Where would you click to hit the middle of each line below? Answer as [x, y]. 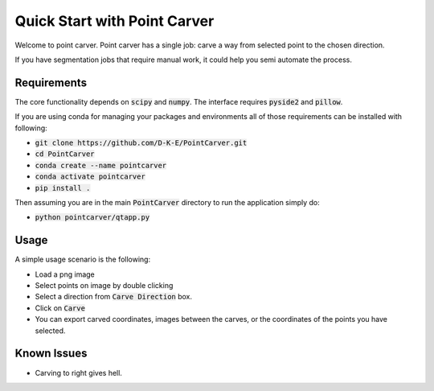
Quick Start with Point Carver [115, 21]
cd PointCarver [65, 154]
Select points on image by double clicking [104, 286]
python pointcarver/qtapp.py [92, 218]
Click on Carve [60, 308]
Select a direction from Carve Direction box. [114, 297]
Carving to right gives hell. [78, 372]
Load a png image [65, 274]
